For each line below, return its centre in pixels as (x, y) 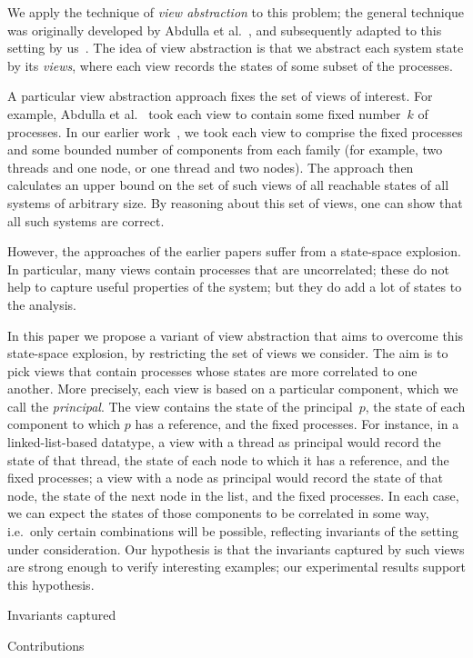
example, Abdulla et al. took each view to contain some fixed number (204, 113)
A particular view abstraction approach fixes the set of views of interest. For (220, 96)
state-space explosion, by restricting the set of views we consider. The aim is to (228, 353)
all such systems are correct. (86, 220)
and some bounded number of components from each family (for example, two (225, 150)
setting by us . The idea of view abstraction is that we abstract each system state (236, 48)
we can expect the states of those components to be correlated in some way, (218, 513)
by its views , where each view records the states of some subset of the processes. (230, 65)
